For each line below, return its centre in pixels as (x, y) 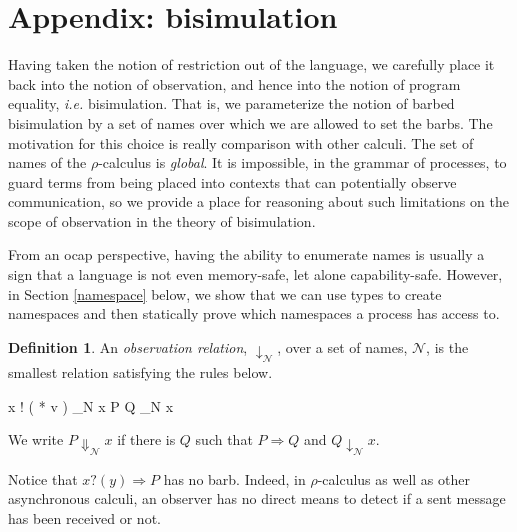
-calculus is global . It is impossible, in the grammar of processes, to (302, 162)
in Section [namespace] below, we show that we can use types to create (225, 293)
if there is (146, 439)
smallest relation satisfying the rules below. (140, 372)
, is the (447, 346)
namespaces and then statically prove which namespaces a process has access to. (254, 313)
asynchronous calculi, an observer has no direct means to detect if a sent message (257, 498)
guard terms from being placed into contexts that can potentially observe (232, 181)
